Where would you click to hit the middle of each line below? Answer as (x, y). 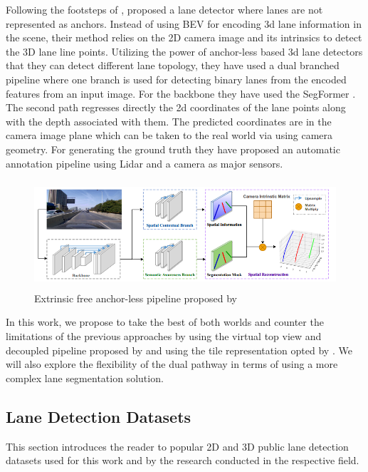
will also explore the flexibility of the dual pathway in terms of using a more (172, 364)
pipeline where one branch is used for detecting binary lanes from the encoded (176, 79)
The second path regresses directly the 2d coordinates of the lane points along (176, 107)
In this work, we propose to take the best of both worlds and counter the (165, 322)
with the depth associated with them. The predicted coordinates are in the (169, 121)
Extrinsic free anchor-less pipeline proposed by (136, 298)
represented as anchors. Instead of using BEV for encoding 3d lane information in (184, 23)
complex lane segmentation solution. (85, 378)
